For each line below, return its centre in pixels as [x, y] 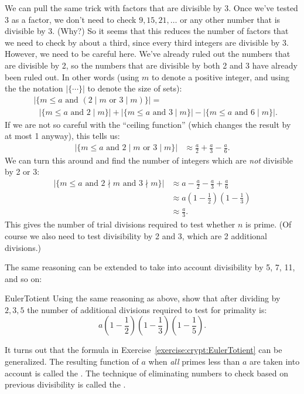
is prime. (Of [269, 224]
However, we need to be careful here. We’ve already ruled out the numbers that [148, 54]
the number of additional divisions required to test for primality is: [147, 309]
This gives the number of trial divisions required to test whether [120, 224]
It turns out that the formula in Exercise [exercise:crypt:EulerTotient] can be [144, 350]
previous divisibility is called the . [65, 384]
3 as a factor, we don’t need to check [71, 19]
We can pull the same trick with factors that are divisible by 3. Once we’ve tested [151, 8]
